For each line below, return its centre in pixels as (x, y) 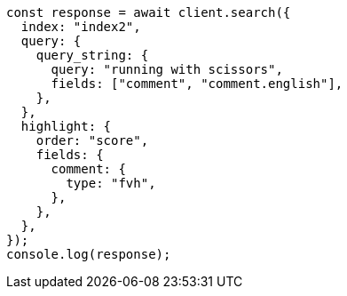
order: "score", (92, 140)
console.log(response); (89, 254)
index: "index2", (81, 27)
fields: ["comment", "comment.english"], (197, 84)
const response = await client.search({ (149, 12)
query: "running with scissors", (167, 69)
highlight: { (66, 126)
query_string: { (92, 55)
